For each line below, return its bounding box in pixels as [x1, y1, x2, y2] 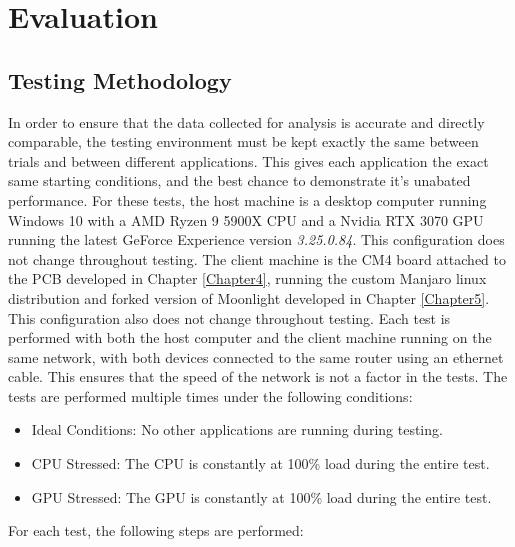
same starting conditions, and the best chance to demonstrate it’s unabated [8, 170, 471, 191]
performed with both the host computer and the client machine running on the [8, 327, 492, 348]
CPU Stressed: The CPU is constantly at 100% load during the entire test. [31, 453, 490, 474]
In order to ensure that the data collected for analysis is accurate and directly [8, 111, 485, 132]
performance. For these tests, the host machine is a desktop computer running [8, 189, 487, 210]
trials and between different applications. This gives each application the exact [8, 150, 489, 171]
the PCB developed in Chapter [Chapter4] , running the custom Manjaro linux [8, 268, 487, 289]
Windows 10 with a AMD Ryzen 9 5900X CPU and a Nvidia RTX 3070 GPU [8, 209, 484, 230]
